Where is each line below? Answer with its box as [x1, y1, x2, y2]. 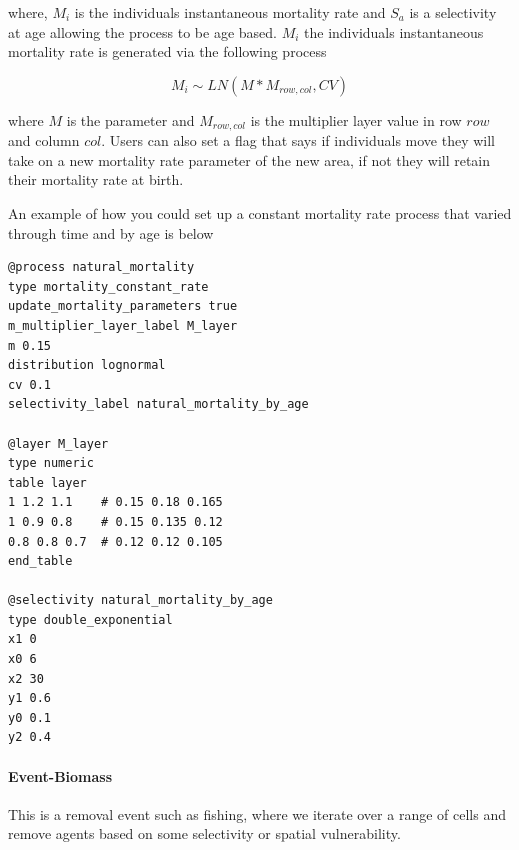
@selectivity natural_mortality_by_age [8, 593, 273, 608]
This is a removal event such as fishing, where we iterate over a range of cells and [8, 803, 506, 824]
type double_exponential [8, 612, 173, 627]
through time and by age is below [8, 222, 214, 243]
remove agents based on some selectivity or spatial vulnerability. [8, 823, 401, 844]
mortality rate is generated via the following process [8, 41, 327, 62]
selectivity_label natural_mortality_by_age [8, 397, 309, 412]
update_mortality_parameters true [8, 299, 238, 314]
